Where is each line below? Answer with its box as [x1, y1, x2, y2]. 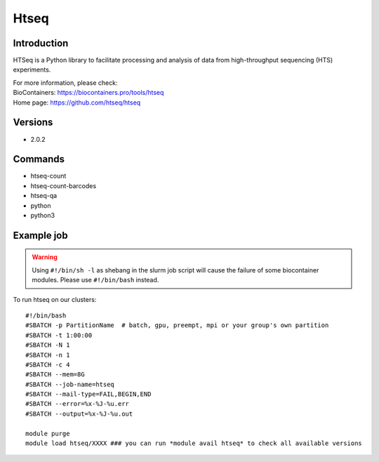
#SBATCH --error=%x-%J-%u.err [25, 400, 130, 408]
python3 [30, 211, 55, 219]
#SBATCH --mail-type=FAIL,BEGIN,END [25, 390, 152, 398]
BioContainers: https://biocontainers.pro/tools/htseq [13, 88, 164, 97]
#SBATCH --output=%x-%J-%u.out [25, 409, 133, 418]
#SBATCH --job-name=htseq [25, 380, 115, 388]
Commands [13, 153, 65, 165]
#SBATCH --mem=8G [25, 371, 85, 378]
